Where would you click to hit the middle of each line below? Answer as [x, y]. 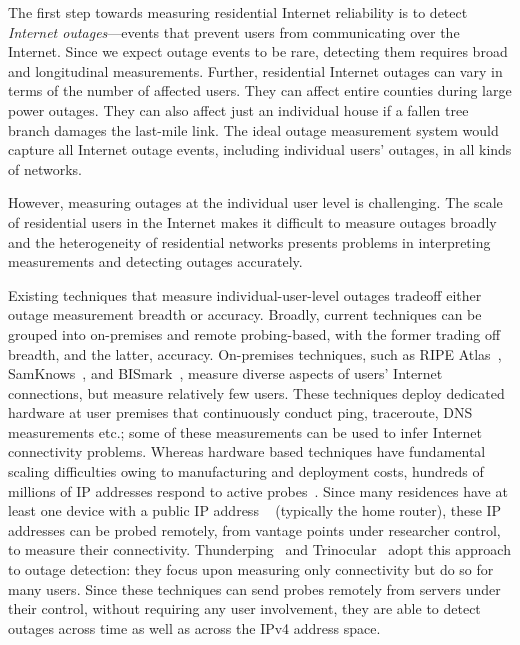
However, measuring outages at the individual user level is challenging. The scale [255, 202]
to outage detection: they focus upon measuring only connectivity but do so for [251, 569]
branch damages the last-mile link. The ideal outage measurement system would [253, 129]
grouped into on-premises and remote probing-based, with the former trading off [254, 333]
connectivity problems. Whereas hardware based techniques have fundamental [247, 451]
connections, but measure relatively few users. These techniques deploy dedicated [256, 392]
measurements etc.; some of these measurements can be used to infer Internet [245, 431]
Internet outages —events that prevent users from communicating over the [234, 31]
